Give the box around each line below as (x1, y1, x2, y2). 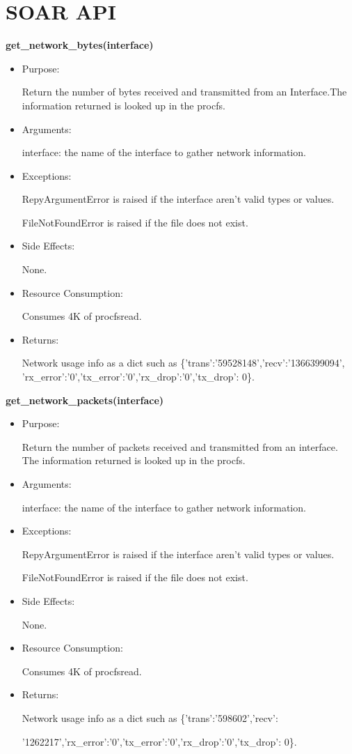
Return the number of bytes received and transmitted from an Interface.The (22, 84, 347, 99)
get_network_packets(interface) (6, 392, 164, 407)
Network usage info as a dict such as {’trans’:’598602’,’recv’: (22, 710, 278, 725)
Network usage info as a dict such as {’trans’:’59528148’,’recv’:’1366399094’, (22, 355, 345, 370)
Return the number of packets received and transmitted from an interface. (22, 439, 338, 454)
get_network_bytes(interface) (6, 38, 154, 52)
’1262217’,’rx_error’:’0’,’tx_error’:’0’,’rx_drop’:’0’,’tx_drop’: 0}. (22, 734, 297, 748)
